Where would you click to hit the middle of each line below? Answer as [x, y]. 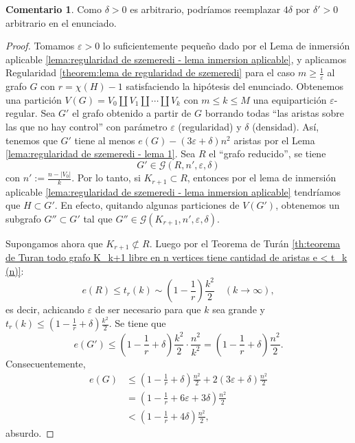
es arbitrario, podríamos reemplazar [205, 9]
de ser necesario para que [148, 309]
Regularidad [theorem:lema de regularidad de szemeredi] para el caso [150, 72]
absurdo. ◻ [30, 432]
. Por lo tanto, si [106, 178]
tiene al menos [105, 140]
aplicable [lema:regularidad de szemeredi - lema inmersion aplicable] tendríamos [173, 191]
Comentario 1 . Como [54, 9]
